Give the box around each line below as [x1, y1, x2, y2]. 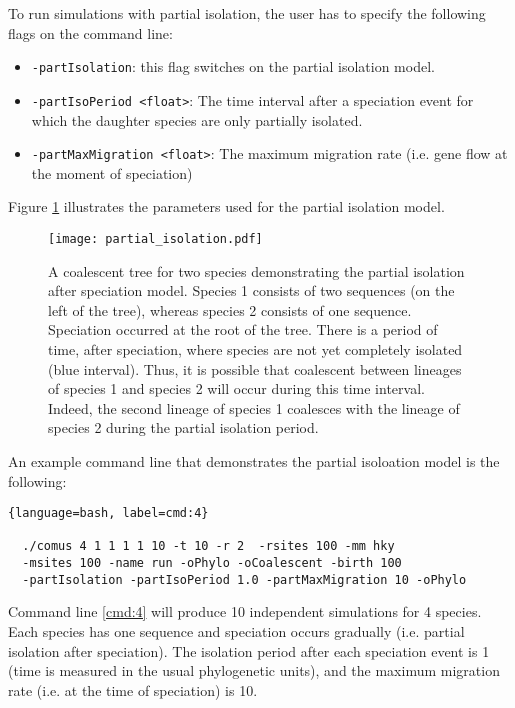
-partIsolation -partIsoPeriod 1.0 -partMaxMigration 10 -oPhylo [22, 572, 467, 587]
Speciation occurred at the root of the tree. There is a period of [48, 319, 438, 340]
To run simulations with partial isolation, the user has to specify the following [8, 3, 486, 23]
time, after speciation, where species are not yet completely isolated [48, 338, 463, 359]
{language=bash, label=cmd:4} [8, 506, 209, 521]
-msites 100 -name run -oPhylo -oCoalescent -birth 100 [22, 556, 402, 571]
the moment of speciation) [31, 162, 193, 183]
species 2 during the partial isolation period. [48, 417, 319, 438]
